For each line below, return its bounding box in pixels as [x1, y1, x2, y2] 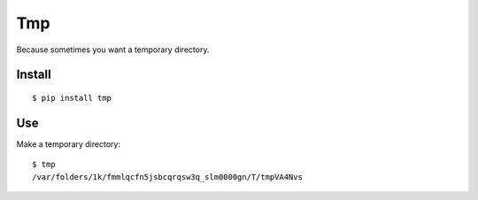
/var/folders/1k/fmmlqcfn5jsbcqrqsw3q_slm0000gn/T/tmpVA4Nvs [32, 172, 303, 181]
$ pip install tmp [32, 93, 112, 103]
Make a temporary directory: [16, 138, 121, 150]
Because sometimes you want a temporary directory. [16, 44, 210, 55]
